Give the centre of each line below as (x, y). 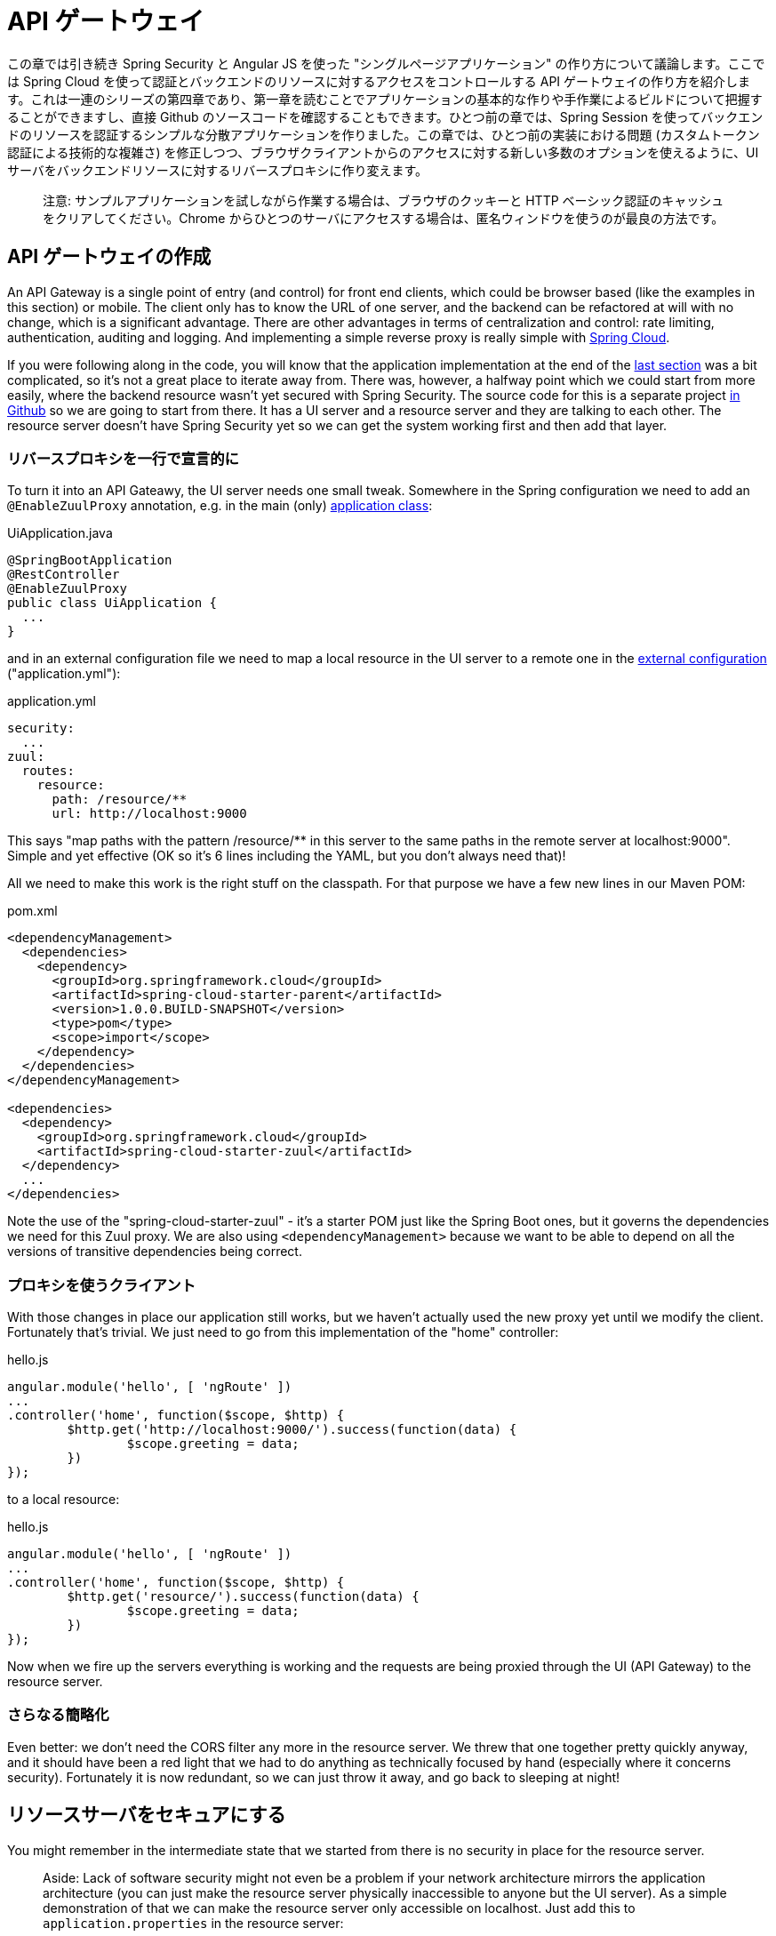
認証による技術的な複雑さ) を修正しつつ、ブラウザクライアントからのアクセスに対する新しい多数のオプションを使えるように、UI (383, 152)
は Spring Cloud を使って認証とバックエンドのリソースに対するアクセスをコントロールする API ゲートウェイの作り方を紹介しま (379, 81)
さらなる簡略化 (58, 1715)
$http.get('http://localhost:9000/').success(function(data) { (292, 1430)
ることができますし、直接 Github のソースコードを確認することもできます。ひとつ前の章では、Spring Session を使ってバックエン (385, 116)
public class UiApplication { (112, 603)
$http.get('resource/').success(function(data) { (243, 1597)
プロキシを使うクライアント (102, 1285)
